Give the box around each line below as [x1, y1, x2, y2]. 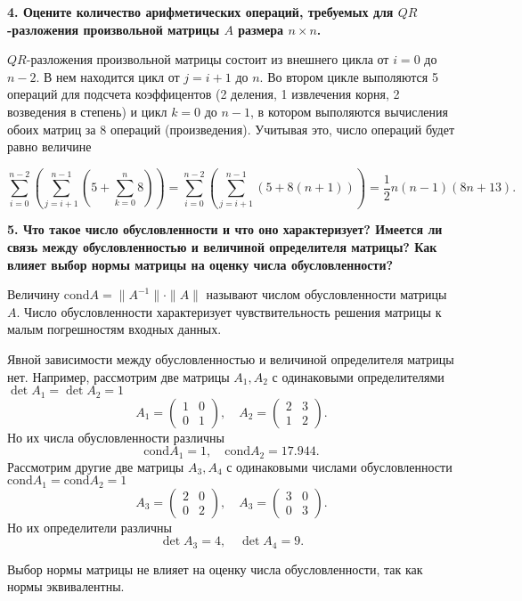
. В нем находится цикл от [36, 67, 180, 85]
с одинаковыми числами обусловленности [226, 457, 453, 475]
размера [238, 20, 284, 38]
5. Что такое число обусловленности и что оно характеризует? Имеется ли [7, 220, 443, 239]
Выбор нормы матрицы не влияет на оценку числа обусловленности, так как [7, 559, 423, 578]
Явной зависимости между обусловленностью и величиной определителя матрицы [7, 350, 454, 369]
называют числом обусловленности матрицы [206, 285, 447, 304]
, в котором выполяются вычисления [250, 102, 448, 120]
